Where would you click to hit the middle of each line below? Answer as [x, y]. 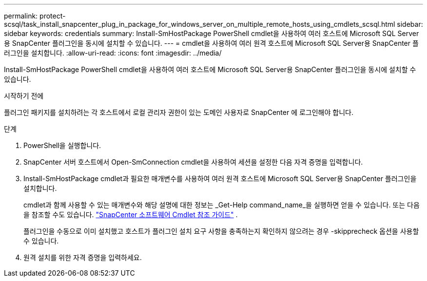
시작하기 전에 [24, 96]
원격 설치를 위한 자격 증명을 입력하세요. [83, 257]
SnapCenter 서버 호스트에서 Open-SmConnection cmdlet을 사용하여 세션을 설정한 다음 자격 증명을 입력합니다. [193, 162]
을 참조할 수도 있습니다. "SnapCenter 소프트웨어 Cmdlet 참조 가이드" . [131, 215]
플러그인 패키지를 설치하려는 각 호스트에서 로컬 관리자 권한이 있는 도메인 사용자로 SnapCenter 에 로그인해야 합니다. [179, 112]
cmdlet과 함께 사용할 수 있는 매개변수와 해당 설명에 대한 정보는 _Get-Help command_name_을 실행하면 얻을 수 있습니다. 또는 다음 [222, 205]
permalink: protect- [35, 16]
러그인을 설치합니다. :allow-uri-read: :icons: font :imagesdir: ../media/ [113, 53]
